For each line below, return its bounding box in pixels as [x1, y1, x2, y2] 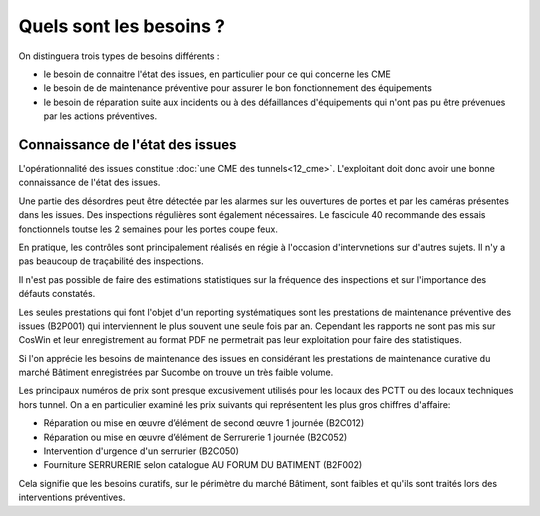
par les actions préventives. [43, 110, 158, 122]
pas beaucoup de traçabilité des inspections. [18, 255, 204, 267]
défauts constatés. [18, 288, 96, 300]
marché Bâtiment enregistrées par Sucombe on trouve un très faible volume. [18, 366, 334, 379]
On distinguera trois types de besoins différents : [18, 50, 220, 62]
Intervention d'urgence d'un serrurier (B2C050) [43, 445, 240, 457]
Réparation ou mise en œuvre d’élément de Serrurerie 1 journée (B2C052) [43, 431, 348, 443]
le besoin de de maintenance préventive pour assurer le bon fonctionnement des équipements [43, 82, 432, 94]
